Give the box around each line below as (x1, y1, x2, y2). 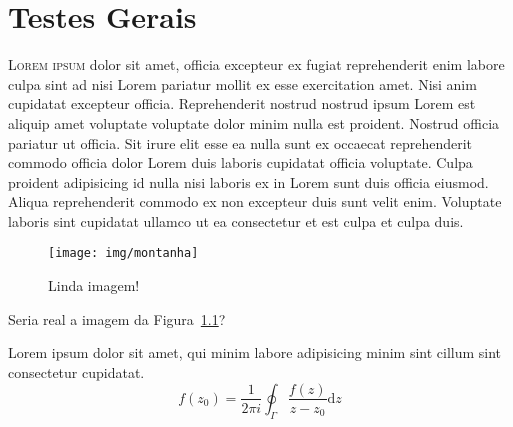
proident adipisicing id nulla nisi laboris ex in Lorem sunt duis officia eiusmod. (8, 171, 489, 192)
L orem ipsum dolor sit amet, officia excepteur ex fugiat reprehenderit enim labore (8, 54, 505, 75)
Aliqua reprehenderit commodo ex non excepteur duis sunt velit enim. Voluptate (8, 191, 502, 212)
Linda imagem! (48, 275, 140, 296)
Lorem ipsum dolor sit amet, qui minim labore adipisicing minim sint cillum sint (8, 342, 502, 363)
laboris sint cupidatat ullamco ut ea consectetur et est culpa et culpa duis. (8, 210, 464, 231)
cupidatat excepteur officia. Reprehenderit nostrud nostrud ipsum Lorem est (8, 93, 476, 114)
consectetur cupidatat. (8, 361, 145, 382)
